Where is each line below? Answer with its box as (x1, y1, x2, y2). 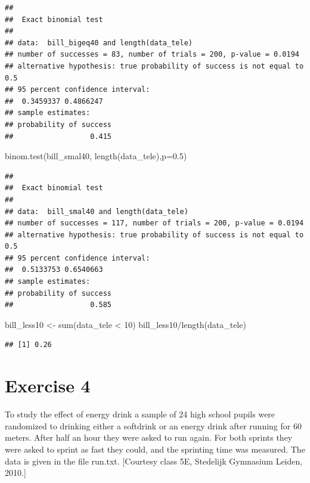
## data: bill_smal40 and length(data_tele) (5, 207, 188, 216)
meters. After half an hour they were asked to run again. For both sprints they (5, 431, 293, 444)
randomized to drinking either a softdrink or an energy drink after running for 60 (5, 419, 302, 432)
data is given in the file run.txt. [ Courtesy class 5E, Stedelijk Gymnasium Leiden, (5, 454, 303, 467)
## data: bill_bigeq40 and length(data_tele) (5, 38, 193, 47)
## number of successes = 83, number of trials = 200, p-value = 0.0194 (5, 50, 299, 59)
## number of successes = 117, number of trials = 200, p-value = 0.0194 (5, 219, 304, 228)
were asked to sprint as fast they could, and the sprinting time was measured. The (5, 442, 305, 455)
